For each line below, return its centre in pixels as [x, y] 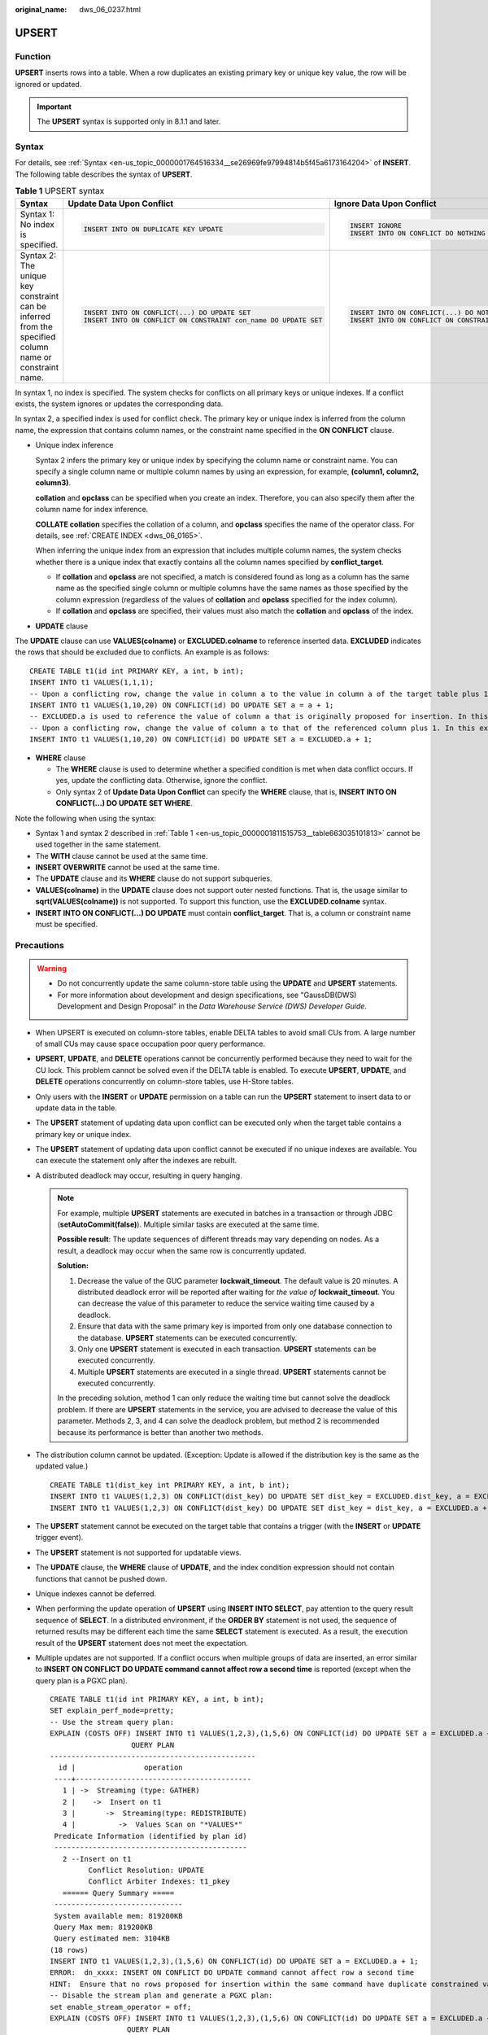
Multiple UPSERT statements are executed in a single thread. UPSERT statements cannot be [232, 1372]
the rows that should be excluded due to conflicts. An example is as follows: [142, 652]
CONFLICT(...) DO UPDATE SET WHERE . [124, 803]
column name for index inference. [92, 510]
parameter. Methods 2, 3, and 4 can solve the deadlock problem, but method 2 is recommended [218, 1421]
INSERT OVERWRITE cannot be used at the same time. [127, 868]
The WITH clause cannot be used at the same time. [122, 856]
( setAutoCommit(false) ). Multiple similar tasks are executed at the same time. [188, 1224]
